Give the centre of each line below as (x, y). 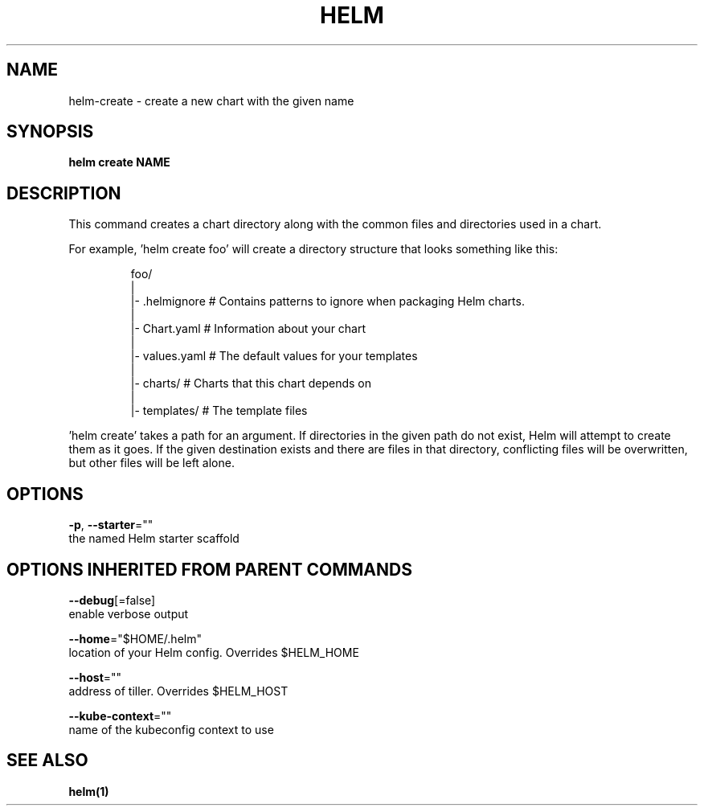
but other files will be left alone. (151, 463)
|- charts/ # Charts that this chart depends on (251, 383)
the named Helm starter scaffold (154, 539)
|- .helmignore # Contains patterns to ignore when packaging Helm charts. (327, 301)
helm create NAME (119, 162)
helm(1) (89, 791)
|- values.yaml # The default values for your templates (274, 356)
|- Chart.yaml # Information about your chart (248, 329)
